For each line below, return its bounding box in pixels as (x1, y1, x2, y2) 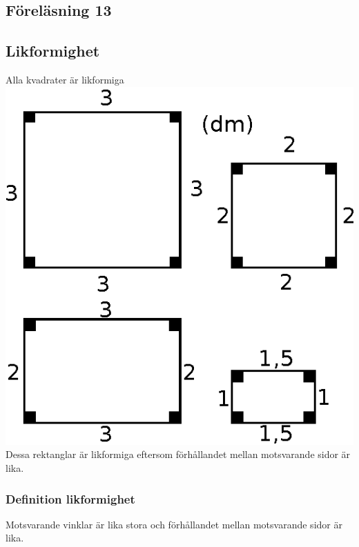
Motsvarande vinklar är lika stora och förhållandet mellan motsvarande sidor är (6, 517, 342, 531)
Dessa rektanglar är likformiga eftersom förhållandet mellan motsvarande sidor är (6, 447, 351, 461)
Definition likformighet (6, 490, 135, 507)
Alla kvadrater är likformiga (6, 72, 124, 86)
